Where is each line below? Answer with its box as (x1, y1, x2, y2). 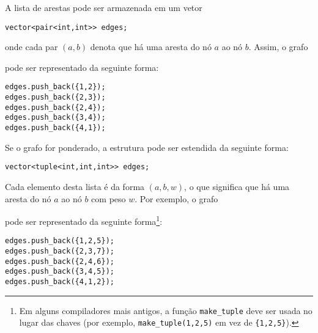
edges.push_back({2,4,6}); (5, 257, 114, 266)
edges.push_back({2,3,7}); (5, 247, 114, 256)
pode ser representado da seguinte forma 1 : (5, 213, 163, 227)
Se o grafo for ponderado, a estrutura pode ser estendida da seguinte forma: (5, 141, 289, 153)
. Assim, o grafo (248, 40, 308, 53)
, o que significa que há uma (184, 180, 290, 192)
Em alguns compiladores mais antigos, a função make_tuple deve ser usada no (19, 304, 312, 317)
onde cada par (5, 40, 58, 53)
